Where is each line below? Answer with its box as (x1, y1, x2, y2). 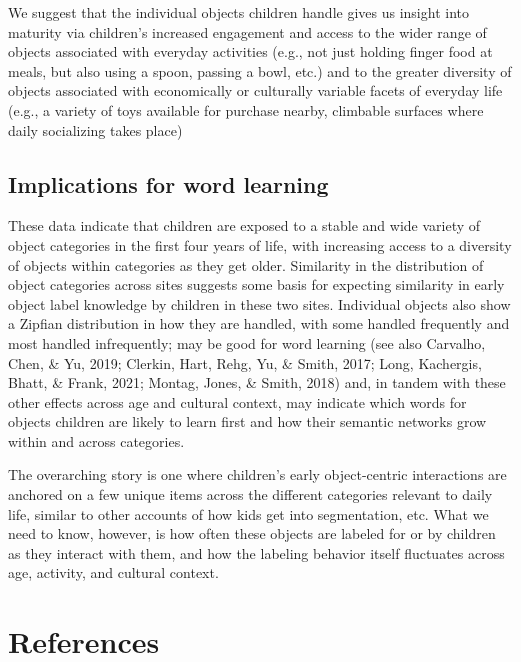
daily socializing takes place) (8, 119, 183, 140)
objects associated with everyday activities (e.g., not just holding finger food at (8, 41, 493, 62)
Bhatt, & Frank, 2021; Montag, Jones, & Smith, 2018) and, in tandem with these (8, 372, 506, 393)
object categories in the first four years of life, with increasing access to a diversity (8, 234, 512, 255)
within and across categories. (8, 430, 185, 451)
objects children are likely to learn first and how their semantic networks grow (8, 411, 487, 432)
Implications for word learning (8, 168, 329, 199)
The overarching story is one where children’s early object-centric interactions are (8, 464, 507, 485)
